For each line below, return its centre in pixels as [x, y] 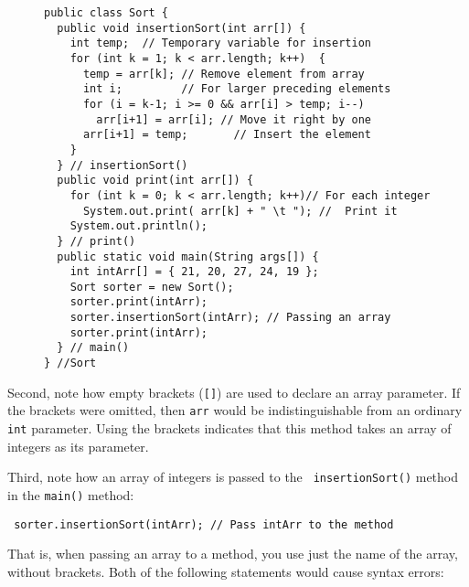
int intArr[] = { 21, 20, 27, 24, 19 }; [194, 272]
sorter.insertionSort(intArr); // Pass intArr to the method [204, 524]
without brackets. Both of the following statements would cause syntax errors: [226, 571]
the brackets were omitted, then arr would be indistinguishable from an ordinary [235, 410]
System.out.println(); [139, 226]
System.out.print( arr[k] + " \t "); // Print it [240, 211]
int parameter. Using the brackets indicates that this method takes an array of [229, 428]
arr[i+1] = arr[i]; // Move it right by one [234, 119]
